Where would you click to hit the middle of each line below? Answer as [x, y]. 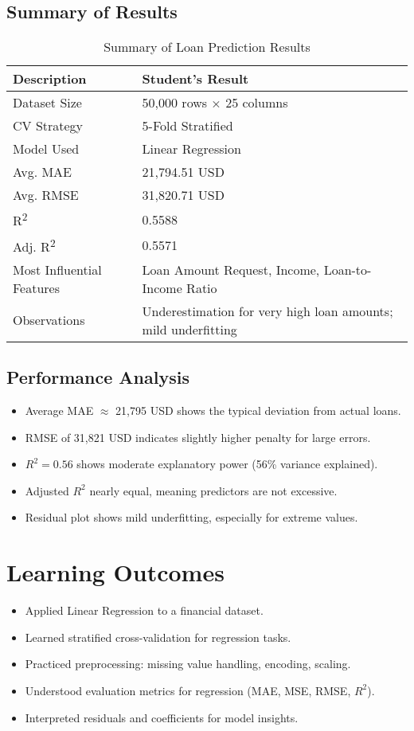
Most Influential [57, 269]
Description [50, 79]
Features [37, 287]
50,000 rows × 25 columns [215, 103]
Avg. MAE [43, 172]
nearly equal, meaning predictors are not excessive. [213, 490]
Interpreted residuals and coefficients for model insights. [162, 717]
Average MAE [59, 410]
